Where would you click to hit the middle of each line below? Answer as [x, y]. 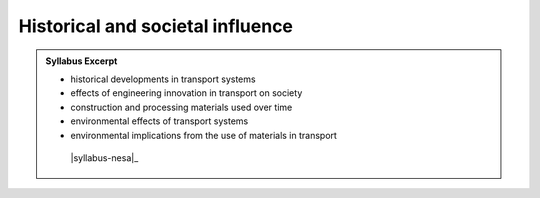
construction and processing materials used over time [181, 107]
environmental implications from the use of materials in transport [203, 135]
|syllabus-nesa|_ [104, 157]
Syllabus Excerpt [81, 61]
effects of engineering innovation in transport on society [186, 93]
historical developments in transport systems [163, 79]
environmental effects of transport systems [159, 121]
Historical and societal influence [156, 26]
